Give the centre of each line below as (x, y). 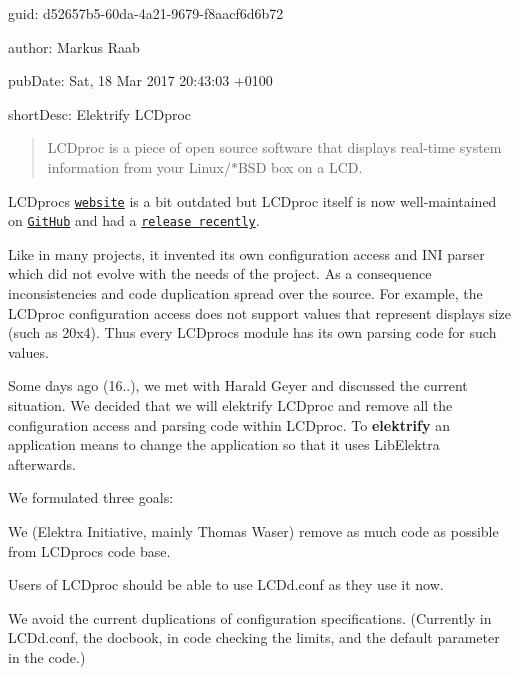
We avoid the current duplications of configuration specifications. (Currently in (250, 617)
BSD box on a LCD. (300, 166)
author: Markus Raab (74, 46)
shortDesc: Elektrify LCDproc (100, 113)
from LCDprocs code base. (89, 550)
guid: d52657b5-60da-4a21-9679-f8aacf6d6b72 (146, 13)
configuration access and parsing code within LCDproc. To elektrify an (229, 424)
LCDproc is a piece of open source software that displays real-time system (274, 147)
